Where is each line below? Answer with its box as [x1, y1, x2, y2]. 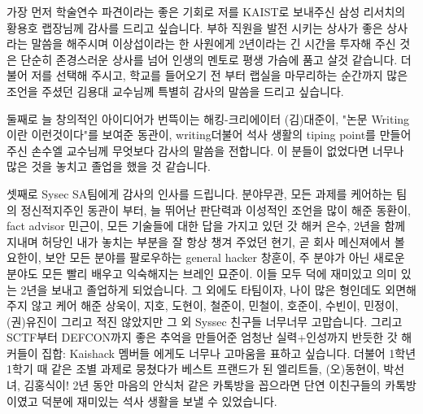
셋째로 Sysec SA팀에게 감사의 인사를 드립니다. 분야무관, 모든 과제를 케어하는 [7, 185, 393, 202]
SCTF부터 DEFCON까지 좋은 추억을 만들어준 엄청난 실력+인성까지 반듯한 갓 [7, 329, 398, 346]
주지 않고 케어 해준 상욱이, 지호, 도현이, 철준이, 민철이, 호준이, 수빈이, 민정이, [7, 297, 399, 314]
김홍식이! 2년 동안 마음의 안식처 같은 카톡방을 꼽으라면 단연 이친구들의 [24, 377, 382, 394]
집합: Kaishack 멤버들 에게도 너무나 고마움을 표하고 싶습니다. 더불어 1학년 [41, 344, 416, 361]
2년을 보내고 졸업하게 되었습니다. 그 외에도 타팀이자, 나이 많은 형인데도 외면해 [20, 281, 416, 298]
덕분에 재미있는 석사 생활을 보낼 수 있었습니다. [41, 392, 277, 409]
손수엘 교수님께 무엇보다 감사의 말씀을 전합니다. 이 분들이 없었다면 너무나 [31, 142, 404, 159]
